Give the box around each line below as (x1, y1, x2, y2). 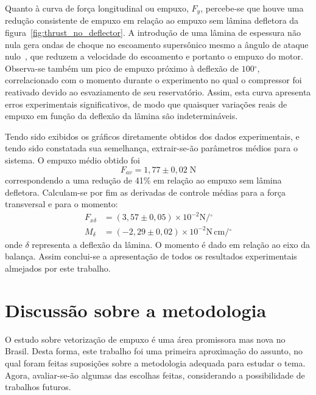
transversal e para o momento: (5, 197, 118, 210)
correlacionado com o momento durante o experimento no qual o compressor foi (5, 74, 302, 86)
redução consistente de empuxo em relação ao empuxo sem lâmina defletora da (5, 14, 299, 27)
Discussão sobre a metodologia (5, 297, 267, 322)
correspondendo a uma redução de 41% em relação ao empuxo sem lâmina (5, 174, 282, 187)
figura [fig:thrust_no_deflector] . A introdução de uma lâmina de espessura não (5, 26, 301, 39)
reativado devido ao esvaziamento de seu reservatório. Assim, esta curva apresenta (5, 86, 311, 98)
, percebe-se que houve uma (200, 2, 304, 14)
